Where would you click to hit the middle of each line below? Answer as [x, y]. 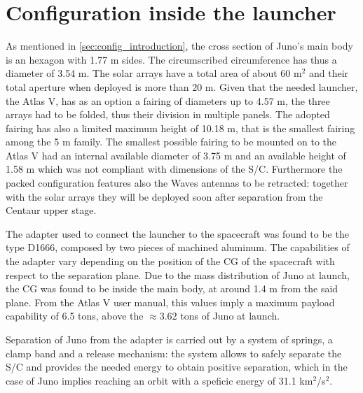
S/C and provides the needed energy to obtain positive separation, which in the [177, 367]
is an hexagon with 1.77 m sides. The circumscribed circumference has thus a [171, 59]
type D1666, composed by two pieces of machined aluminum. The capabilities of [178, 247]
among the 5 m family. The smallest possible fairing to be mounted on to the [171, 142]
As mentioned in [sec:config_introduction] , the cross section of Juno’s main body [179, 46]
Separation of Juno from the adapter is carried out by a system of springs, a [169, 339]
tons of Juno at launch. [230, 316]
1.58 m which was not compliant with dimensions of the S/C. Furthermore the [174, 169]
